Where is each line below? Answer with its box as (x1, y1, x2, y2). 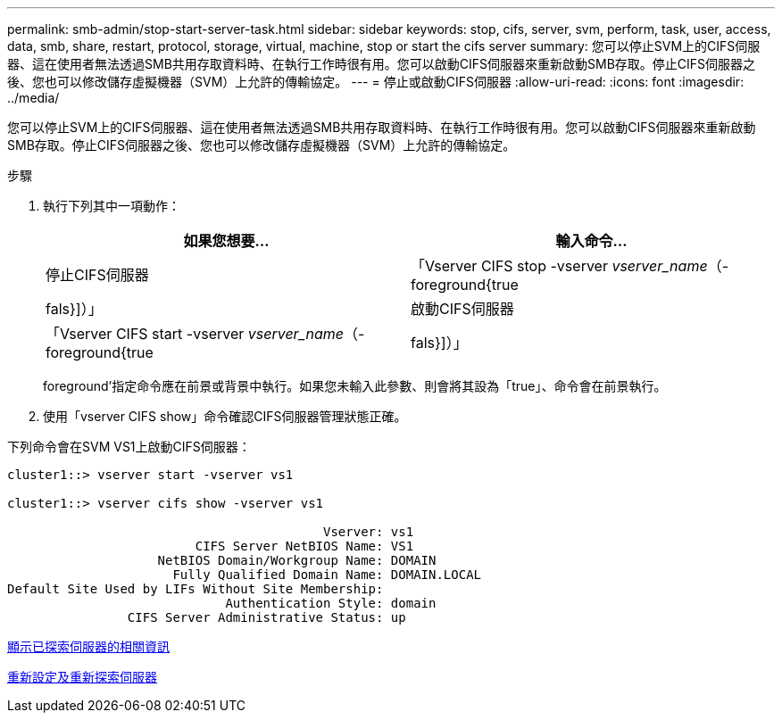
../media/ (7, 90, 60, 105)
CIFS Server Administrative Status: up (127, 610, 406, 625)
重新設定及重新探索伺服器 (7, 669, 157, 684)
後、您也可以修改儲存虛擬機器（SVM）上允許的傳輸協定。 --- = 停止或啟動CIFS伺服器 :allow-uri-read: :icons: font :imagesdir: (7, 74, 745, 89)
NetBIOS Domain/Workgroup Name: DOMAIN (157, 553, 437, 567)
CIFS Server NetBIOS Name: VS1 (195, 539, 414, 553)
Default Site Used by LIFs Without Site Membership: (7, 582, 384, 596)
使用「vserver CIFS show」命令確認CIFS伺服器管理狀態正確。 (43, 409, 407, 424)
